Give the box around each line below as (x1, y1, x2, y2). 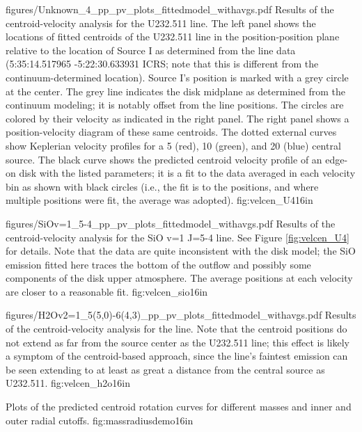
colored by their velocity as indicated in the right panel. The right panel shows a (6, 111, 349, 125)
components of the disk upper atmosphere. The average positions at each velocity (6, 271, 353, 285)
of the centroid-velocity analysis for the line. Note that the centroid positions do (6, 321, 347, 336)
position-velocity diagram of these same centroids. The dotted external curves (6, 125, 337, 139)
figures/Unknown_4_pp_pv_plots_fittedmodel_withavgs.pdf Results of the (6, 2, 334, 16)
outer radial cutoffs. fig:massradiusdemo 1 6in (6, 413, 194, 427)
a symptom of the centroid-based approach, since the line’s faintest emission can (6, 349, 348, 363)
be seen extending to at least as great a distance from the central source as (6, 362, 325, 376)
